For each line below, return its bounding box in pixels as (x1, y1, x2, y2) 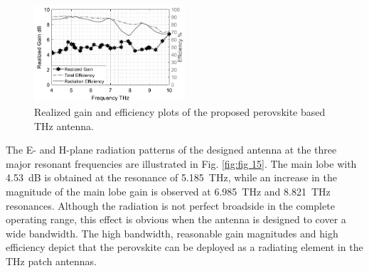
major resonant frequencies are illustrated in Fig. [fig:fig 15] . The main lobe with (6, 156, 357, 171)
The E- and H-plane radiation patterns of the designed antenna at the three (6, 142, 337, 157)
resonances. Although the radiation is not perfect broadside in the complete (6, 198, 335, 213)
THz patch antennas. (6, 253, 97, 268)
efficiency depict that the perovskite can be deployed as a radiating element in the (6, 240, 363, 255)
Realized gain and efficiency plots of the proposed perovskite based (34, 104, 326, 119)
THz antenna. (34, 118, 94, 133)
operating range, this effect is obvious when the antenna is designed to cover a (6, 212, 346, 227)
